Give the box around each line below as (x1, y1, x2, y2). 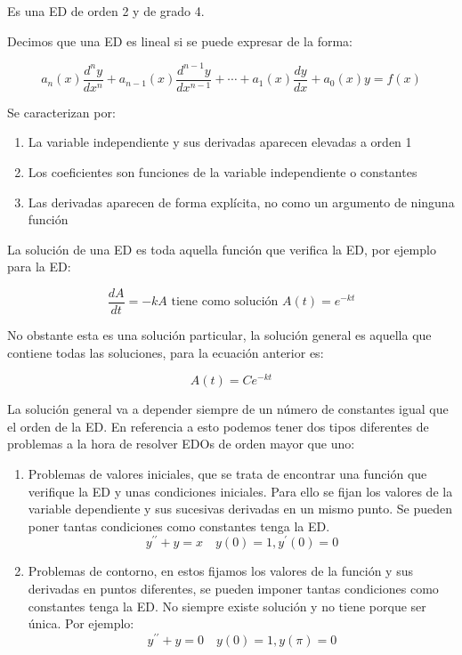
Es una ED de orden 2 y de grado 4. (7, 2, 205, 20)
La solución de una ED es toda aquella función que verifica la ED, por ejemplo (7, 239, 436, 258)
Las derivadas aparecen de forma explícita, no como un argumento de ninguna (28, 192, 455, 211)
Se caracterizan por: (7, 102, 116, 121)
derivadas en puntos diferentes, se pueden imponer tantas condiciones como (28, 579, 439, 598)
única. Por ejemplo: (28, 614, 134, 633)
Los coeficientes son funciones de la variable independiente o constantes (28, 162, 417, 181)
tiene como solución (171, 295, 279, 309)
